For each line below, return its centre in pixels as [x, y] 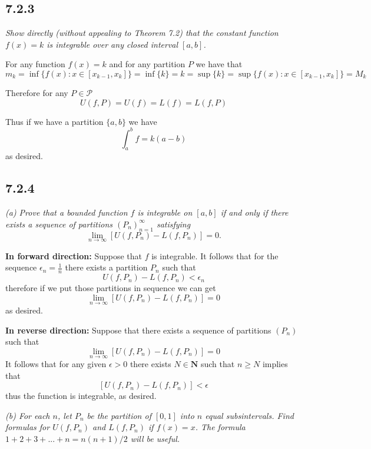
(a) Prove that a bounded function [67, 212]
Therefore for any [37, 92]
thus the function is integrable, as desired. [81, 396]
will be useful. [155, 439]
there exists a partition [106, 267]
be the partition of [119, 415]
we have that [219, 64]
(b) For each [28, 415]
